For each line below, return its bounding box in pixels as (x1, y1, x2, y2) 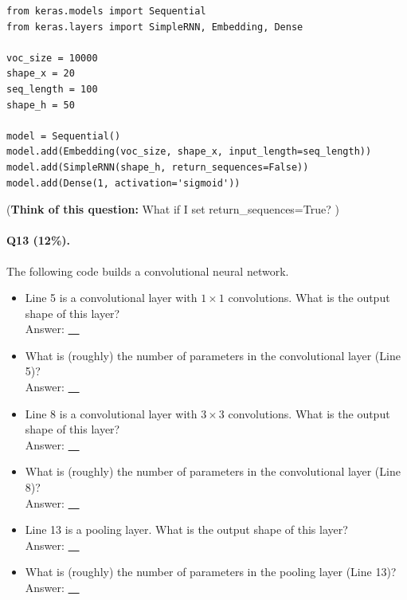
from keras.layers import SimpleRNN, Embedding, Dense (6, 21, 303, 33)
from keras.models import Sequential (6, 6, 206, 17)
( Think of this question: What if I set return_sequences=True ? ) (6, 201, 339, 218)
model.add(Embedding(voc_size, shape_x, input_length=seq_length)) (6, 146, 372, 158)
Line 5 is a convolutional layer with (25, 289, 198, 306)
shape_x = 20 (6, 68, 75, 80)
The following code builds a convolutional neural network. (6, 262, 289, 279)
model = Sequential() (6, 130, 121, 142)
